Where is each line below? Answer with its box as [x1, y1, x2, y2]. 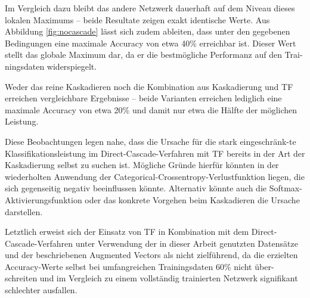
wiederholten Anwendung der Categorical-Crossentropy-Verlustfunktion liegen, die [5, 170, 305, 182]
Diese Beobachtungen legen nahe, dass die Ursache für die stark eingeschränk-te [5, 135, 296, 147]
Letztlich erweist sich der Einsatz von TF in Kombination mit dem [5, 225, 249, 238]
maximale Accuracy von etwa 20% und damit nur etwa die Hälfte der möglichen [5, 103, 297, 116]
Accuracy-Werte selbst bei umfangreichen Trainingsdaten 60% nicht [5, 260, 252, 272]
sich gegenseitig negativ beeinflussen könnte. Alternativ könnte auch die [5, 182, 267, 194]
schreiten [5, 272, 38, 284]
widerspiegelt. [46, 60, 97, 72]
